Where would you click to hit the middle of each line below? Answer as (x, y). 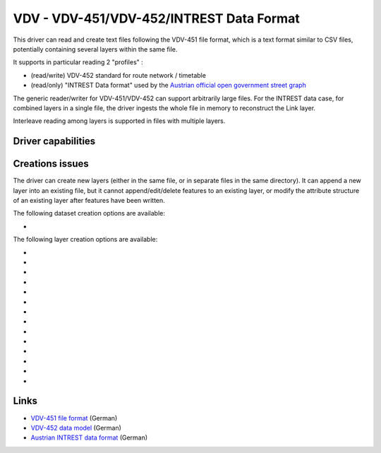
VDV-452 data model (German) (76, 428)
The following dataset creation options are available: (89, 213)
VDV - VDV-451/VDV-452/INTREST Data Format (156, 18)
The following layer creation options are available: (85, 240)
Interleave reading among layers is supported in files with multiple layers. (119, 121)
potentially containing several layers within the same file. (95, 49)
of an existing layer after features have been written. (89, 200)
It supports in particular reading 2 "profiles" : (78, 62)
